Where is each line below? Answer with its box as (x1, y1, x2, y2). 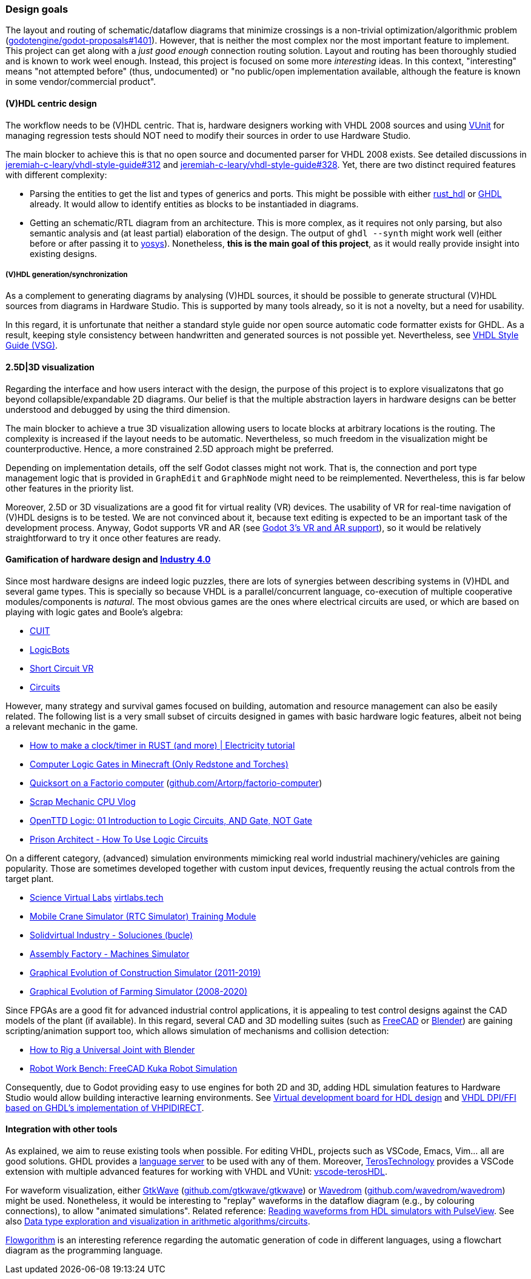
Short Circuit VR (30, 663, 94, 673)
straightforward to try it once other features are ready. (5, 532, 221, 543)
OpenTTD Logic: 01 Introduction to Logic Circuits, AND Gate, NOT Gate (30, 815, 313, 826)
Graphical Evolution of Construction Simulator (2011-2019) (30, 967, 261, 978)
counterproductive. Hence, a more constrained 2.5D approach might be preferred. (5, 443, 334, 454)
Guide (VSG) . (5, 340, 58, 351)
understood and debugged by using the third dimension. (5, 404, 230, 415)
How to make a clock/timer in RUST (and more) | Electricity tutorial (30, 740, 295, 750)
